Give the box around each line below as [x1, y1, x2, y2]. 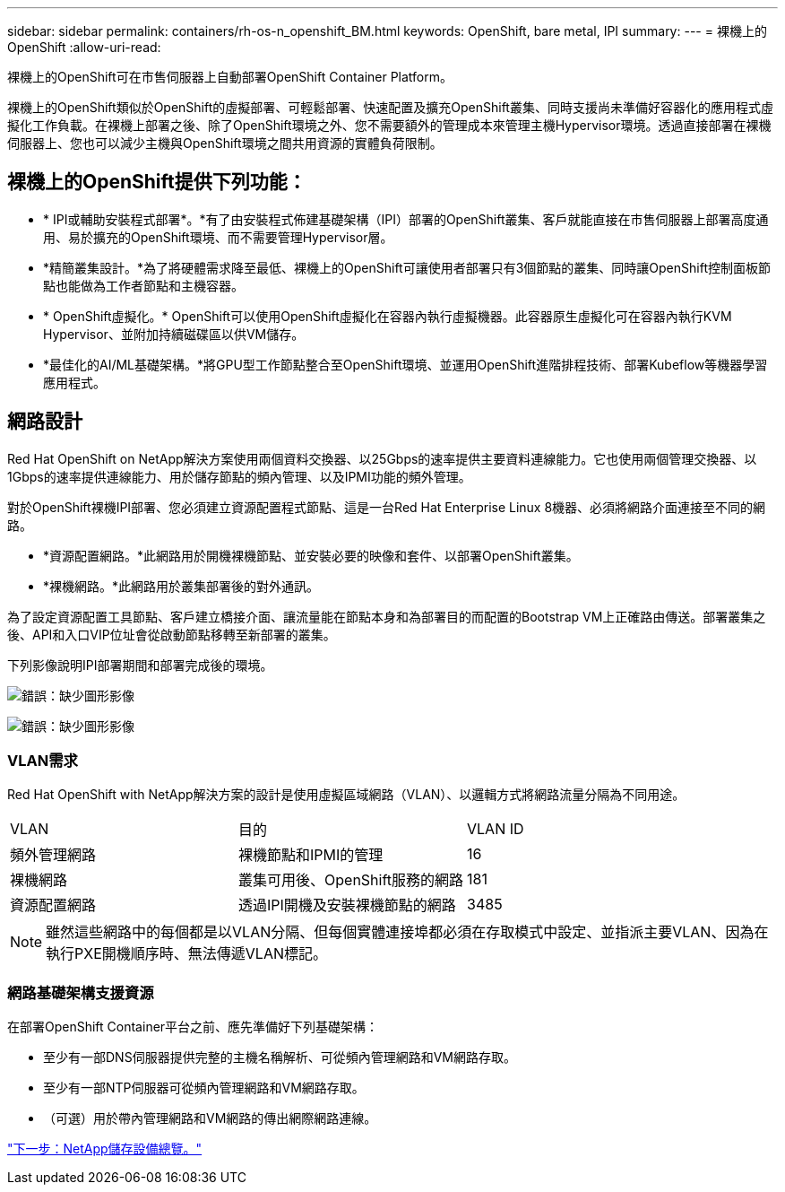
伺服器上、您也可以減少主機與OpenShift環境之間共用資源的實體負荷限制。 [7, 135, 443, 151]
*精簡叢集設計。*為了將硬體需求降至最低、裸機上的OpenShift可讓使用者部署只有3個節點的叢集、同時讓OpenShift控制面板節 [43, 259, 771, 275]
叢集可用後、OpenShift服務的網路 [238, 871, 464, 890]
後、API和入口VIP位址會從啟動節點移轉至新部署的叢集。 [7, 626, 336, 642]
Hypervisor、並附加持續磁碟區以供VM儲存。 [43, 326, 305, 342]
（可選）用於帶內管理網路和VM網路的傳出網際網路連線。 [43, 1110, 377, 1127]
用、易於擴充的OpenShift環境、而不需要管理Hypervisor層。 [43, 229, 393, 245]
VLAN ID [467, 820, 524, 839]
